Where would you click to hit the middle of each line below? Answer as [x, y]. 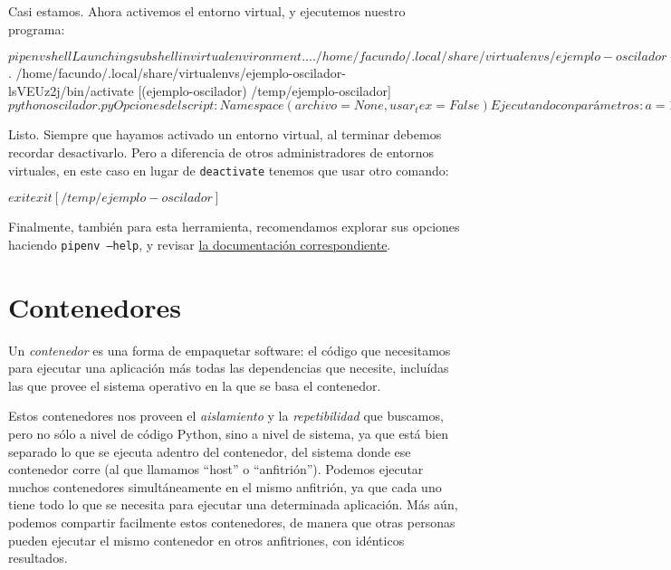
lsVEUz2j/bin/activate [71, 90]
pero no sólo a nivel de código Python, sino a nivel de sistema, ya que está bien [228, 433]
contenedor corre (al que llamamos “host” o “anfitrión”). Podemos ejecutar [216, 469]
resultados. [38, 558]
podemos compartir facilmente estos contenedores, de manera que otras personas [232, 522]
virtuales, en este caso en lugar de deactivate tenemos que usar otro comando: [229, 170]
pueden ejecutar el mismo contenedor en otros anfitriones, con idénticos [206, 540]
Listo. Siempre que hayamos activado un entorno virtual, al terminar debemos [225, 134]
